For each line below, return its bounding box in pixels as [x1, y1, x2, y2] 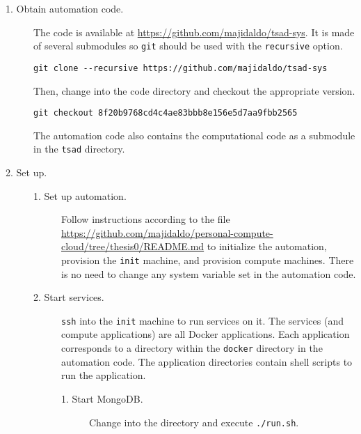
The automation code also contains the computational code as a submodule [33, 127, 355, 142]
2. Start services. [33, 290, 104, 304]
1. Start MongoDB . [61, 391, 143, 405]
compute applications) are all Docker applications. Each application [61, 327, 350, 341]
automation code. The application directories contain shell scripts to [61, 354, 353, 369]
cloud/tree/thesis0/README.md [61, 239, 204, 254]
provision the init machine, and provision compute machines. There [61, 252, 354, 267]
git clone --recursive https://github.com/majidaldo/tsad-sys [33, 63, 328, 73]
